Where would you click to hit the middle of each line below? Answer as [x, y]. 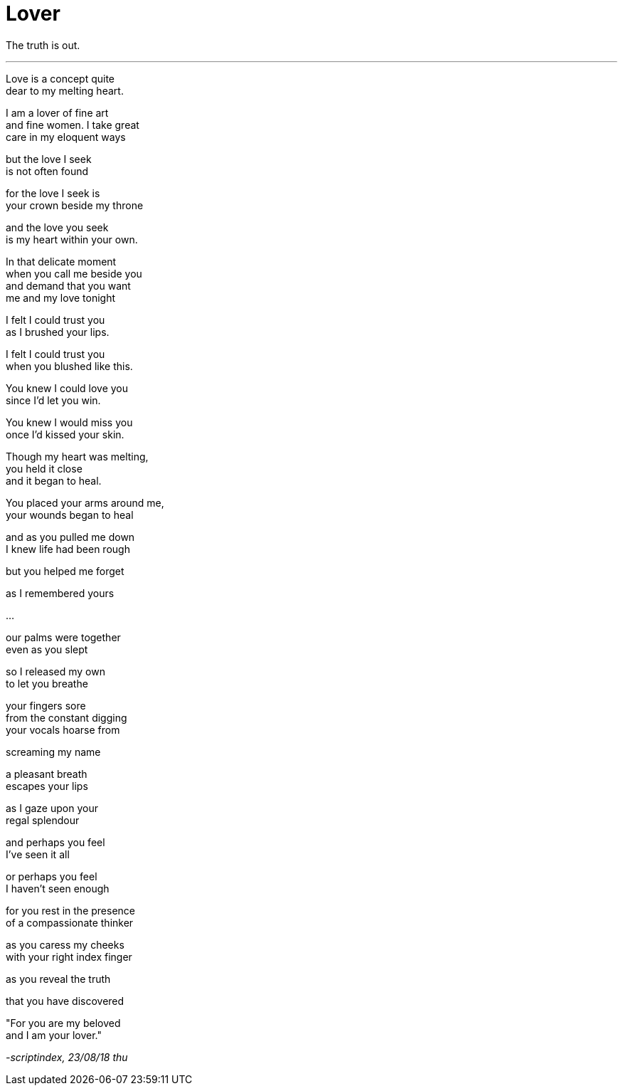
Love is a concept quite [60, 78]
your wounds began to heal [70, 515]
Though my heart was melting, [77, 456]
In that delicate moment [61, 261]
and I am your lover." [54, 1035]
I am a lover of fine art [57, 112]
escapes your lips [47, 786]
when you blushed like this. [69, 366]
